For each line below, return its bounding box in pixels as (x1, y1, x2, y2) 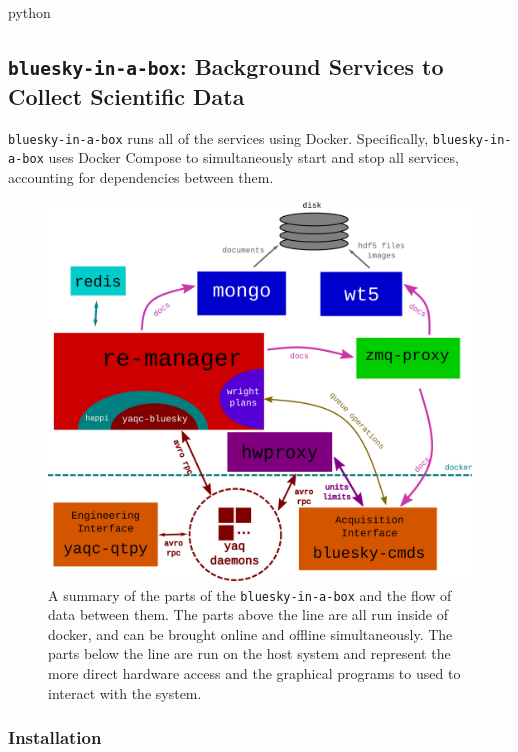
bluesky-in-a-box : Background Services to (8, 50, 444, 81)
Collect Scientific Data (8, 80, 245, 111)
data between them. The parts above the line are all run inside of (48, 604, 449, 625)
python (8, 2, 51, 22)
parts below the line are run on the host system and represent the (48, 643, 451, 664)
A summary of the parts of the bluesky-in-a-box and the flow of (48, 584, 452, 605)
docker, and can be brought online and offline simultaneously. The (48, 623, 453, 644)
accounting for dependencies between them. (8, 167, 274, 188)
